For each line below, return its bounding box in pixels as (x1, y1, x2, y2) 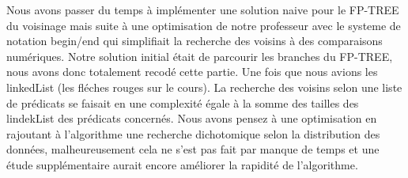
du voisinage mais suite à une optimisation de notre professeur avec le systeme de (6, 17, 401, 33)
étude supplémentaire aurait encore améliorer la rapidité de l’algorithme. (6, 156, 358, 172)
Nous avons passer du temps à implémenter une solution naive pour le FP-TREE (6, 2, 399, 17)
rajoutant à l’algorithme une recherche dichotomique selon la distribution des (6, 125, 380, 142)
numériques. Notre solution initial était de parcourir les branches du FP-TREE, (6, 47, 393, 64)
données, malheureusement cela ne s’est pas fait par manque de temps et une (6, 141, 380, 157)
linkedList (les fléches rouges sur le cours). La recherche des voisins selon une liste (6, 78, 402, 95)
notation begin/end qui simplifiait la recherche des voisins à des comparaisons (6, 32, 383, 49)
